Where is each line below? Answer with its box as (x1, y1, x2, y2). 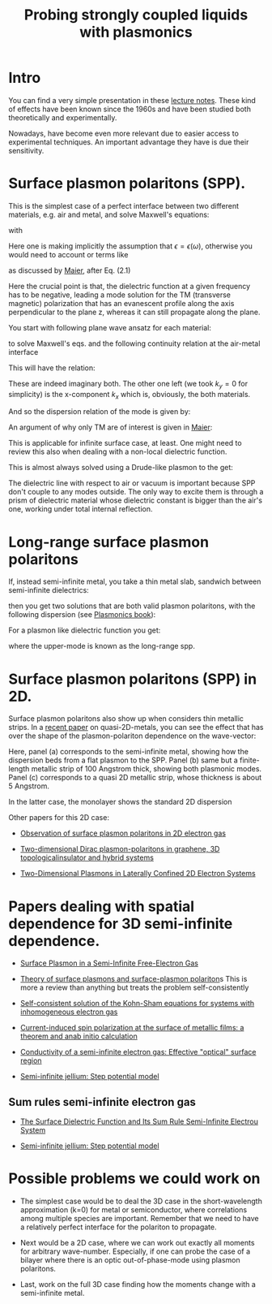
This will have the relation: (8, 363, 96, 373)
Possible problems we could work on (8, 1169, 261, 1188)
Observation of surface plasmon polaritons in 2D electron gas (19, 828, 227, 838)
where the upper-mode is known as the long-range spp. (8, 641, 196, 651)
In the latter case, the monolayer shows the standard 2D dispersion (8, 797, 232, 807)
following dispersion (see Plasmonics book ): (8, 610, 156, 620)
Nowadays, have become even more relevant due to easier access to (8, 128, 239, 138)
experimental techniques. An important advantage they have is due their (8, 136, 249, 147)
